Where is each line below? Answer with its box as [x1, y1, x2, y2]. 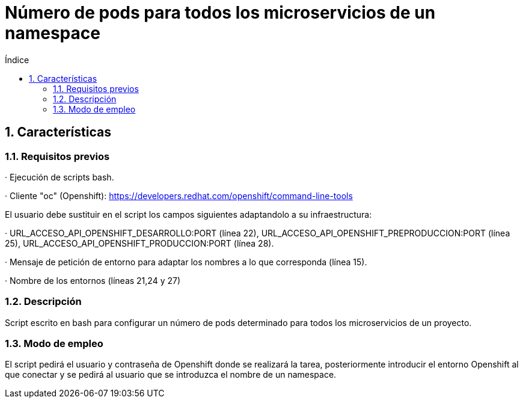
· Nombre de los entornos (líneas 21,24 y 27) [5, 275, 181, 286]
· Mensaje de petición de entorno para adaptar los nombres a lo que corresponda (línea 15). [5, 256, 367, 267]
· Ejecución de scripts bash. [5, 171, 114, 182]
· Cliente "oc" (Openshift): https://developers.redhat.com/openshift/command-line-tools [5, 190, 353, 201]
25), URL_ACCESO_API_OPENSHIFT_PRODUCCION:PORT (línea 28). [5, 238, 274, 248]
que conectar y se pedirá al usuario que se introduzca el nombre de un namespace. [5, 369, 337, 380]
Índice [5, 54, 29, 65]
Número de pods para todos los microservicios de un [5, 2, 436, 23]
